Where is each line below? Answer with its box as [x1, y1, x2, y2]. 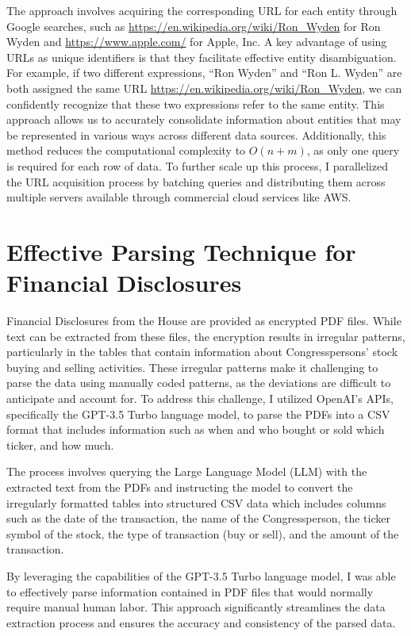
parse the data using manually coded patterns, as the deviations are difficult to [6, 374, 391, 391]
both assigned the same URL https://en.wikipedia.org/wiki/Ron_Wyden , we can [6, 79, 402, 96]
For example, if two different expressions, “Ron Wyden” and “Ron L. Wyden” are [6, 64, 402, 81]
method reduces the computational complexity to [6, 142, 246, 159]
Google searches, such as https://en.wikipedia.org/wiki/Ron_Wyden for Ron [6, 17, 381, 34]
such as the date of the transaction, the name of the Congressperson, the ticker [6, 510, 390, 527]
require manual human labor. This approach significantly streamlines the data [6, 599, 386, 615]
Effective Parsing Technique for [6, 235, 356, 267]
